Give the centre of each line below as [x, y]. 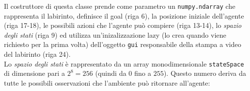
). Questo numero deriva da [205, 73]
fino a [143, 73]
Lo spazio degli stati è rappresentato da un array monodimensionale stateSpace [124, 63]
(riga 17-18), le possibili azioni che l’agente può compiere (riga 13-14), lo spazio [123, 25]
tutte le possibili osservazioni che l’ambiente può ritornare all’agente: [107, 82]
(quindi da [111, 73]
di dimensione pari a [35, 73]
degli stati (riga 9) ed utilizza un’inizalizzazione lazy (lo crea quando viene [115, 34]
